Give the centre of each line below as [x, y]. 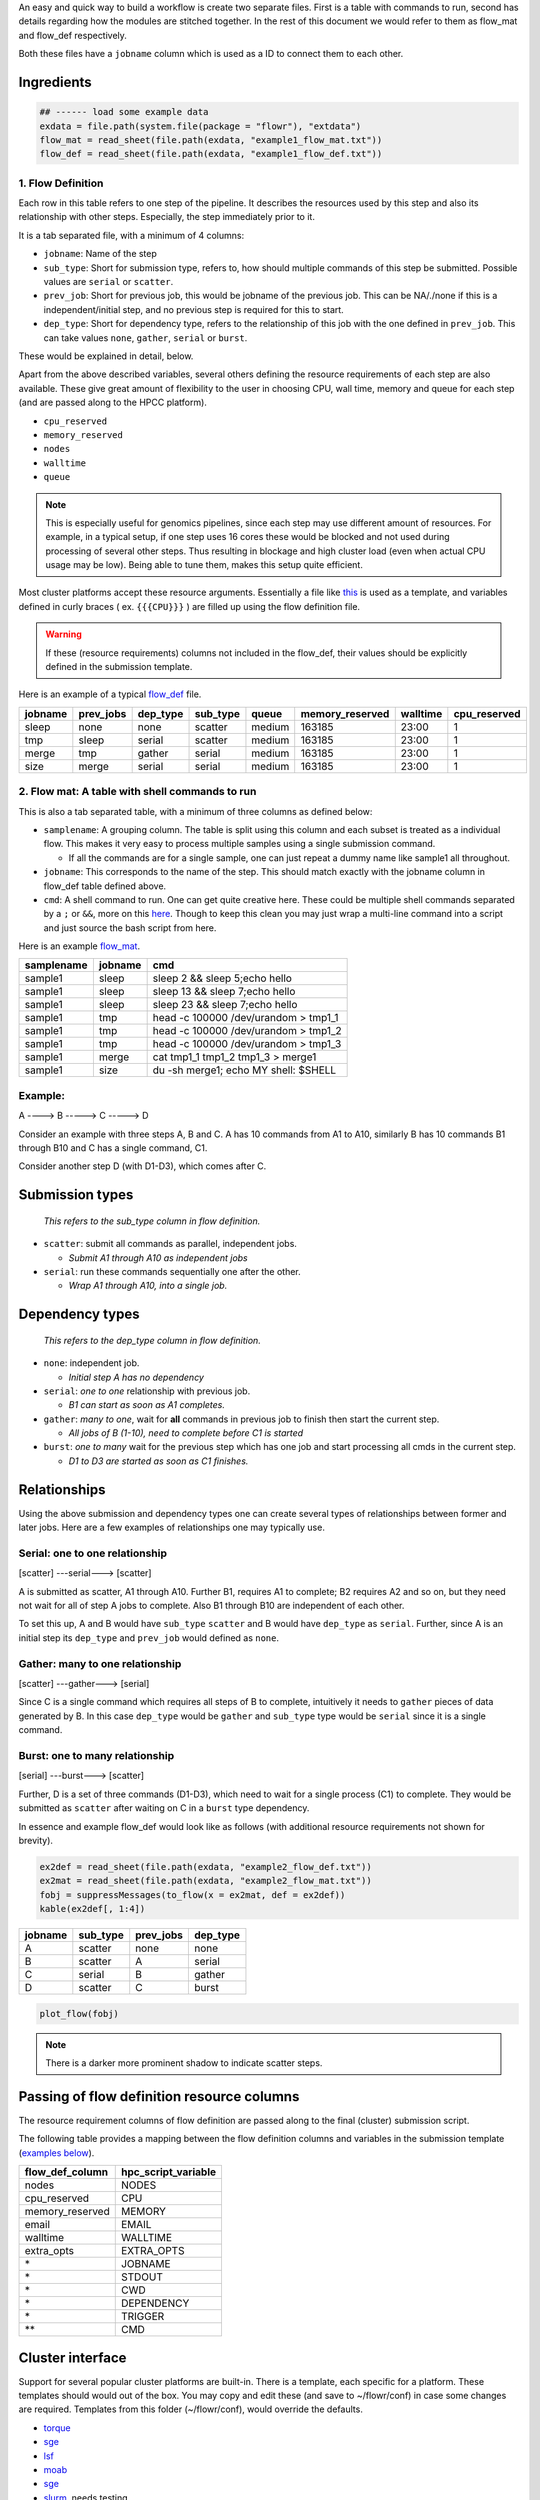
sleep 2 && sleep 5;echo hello [222, 978]
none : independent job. [91, 1363]
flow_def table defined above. [105, 886]
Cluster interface [72, 2357]
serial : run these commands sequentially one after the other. [172, 1271]
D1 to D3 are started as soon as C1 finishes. [158, 1461]
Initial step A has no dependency [136, 1377]
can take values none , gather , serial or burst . [145, 337]
